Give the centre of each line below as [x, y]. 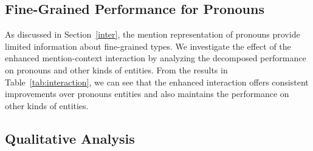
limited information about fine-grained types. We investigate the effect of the [148, 46]
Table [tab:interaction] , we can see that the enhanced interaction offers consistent [157, 82]
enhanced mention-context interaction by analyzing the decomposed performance [156, 58]
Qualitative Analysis [70, 138]
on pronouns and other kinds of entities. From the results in [116, 69]
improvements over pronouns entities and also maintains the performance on [147, 94]
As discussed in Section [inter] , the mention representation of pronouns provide [153, 34]
